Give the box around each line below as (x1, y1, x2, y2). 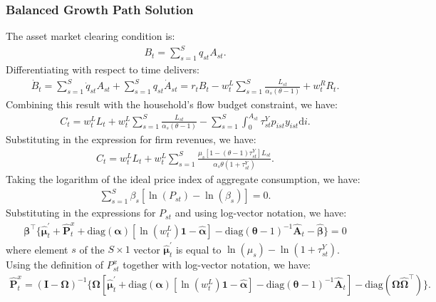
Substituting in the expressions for (6, 205, 156, 220)
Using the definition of (6, 257, 103, 272)
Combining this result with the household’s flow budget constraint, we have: (6, 96, 338, 111)
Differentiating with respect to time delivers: (6, 62, 199, 77)
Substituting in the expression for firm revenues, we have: (6, 132, 256, 147)
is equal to (175, 241, 222, 256)
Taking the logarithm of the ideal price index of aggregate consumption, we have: (6, 172, 360, 187)
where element (6, 241, 68, 256)
